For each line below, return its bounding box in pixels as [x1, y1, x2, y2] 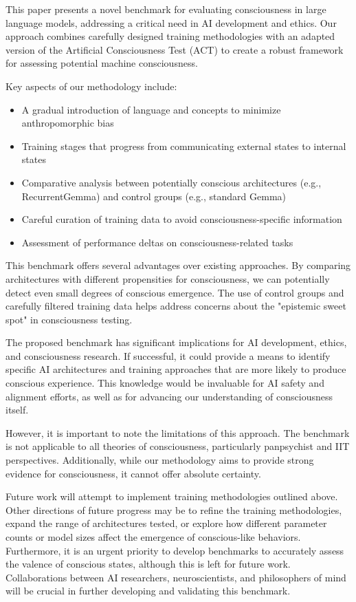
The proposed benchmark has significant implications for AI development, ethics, [5, 335, 347, 350]
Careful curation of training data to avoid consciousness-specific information [21, 212, 342, 226]
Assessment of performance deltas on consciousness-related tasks [21, 235, 293, 249]
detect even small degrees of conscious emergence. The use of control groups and [5, 285, 344, 299]
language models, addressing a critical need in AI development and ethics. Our [5, 15, 337, 30]
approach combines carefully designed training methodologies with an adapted [5, 29, 335, 43]
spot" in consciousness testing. [5, 312, 133, 326]
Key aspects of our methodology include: [5, 78, 177, 93]
